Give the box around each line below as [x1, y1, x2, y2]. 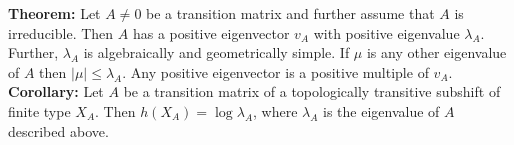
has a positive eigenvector [132, 22, 290, 43]
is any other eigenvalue [366, 42, 507, 63]
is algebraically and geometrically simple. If [83, 42, 350, 63]
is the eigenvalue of [323, 100, 440, 121]
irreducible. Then [8, 22, 114, 43]
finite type [8, 100, 71, 121]
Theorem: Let [8, 3, 101, 23]
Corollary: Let [8, 81, 104, 102]
